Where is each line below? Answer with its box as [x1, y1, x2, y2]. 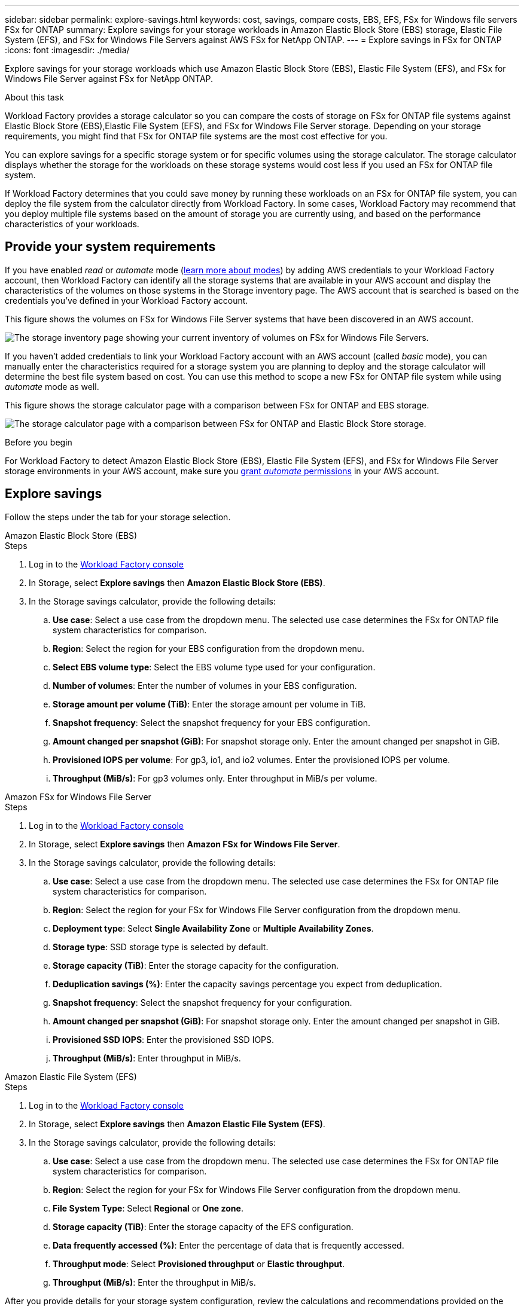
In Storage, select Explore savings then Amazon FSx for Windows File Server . [29, 838, 340, 849]
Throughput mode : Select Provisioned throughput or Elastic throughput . [53, 1258, 345, 1269]
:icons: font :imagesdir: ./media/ [5, 45, 130, 55]
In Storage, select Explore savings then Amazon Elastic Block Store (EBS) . [29, 577, 325, 588]
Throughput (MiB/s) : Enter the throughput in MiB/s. [53, 1277, 256, 1287]
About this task [5, 92, 64, 102]
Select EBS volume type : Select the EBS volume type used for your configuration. [53, 661, 376, 672]
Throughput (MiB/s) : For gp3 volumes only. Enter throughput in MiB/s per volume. [53, 773, 377, 783]
